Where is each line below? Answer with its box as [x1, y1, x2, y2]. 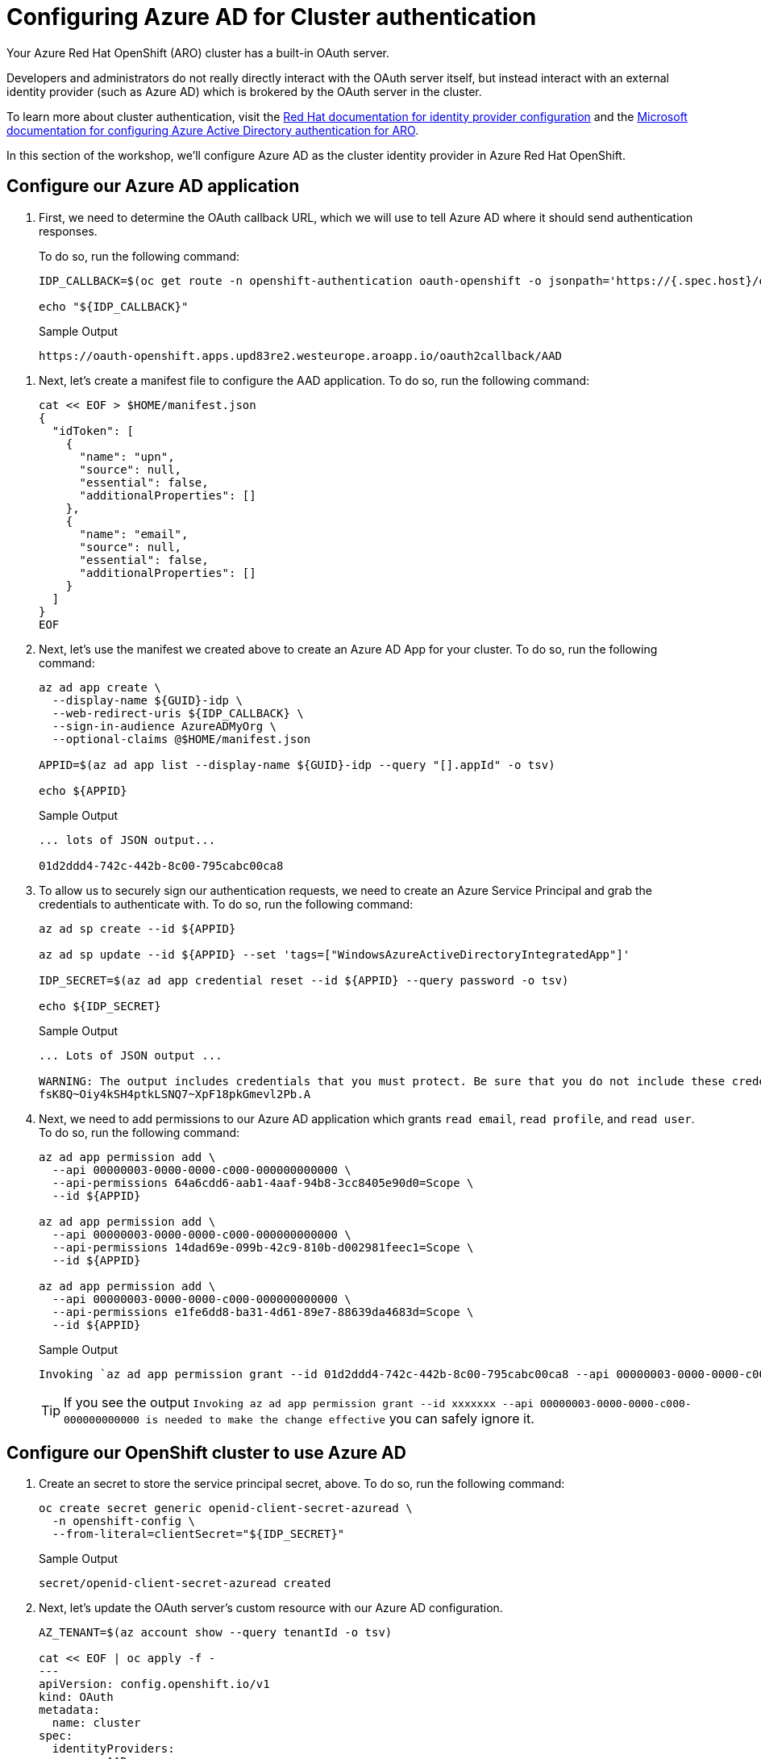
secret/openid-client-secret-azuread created [39, 1577, 331, 1590]
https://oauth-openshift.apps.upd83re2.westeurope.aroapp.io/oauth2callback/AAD [39, 349, 563, 362]
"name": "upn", [79, 449, 175, 463]
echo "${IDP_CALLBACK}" [39, 299, 189, 313]
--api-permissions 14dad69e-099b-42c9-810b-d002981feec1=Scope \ [52, 1240, 474, 1254]
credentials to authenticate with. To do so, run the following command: [39, 896, 414, 911]
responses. [39, 224, 98, 238]
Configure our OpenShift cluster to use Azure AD [6, 1443, 406, 1464]
